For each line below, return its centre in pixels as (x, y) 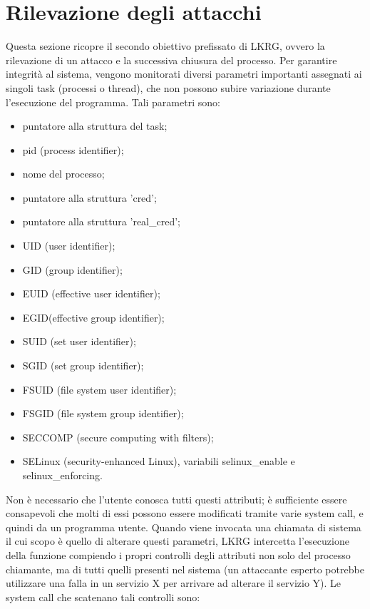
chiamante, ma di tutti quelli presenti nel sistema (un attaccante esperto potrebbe (185, 569)
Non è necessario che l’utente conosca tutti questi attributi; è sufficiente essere (176, 499)
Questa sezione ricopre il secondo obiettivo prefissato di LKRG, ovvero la (165, 46)
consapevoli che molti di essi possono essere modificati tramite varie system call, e (185, 513)
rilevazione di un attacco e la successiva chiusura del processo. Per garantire (171, 60)
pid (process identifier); (73, 149)
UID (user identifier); (69, 246)
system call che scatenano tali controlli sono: (103, 597)
